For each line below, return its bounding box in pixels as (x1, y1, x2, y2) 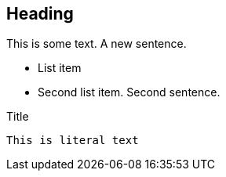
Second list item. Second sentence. (38, 85, 221, 99)
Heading (6, 4, 74, 23)
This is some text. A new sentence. (6, 37, 187, 51)
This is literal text (6, 134, 139, 147)
